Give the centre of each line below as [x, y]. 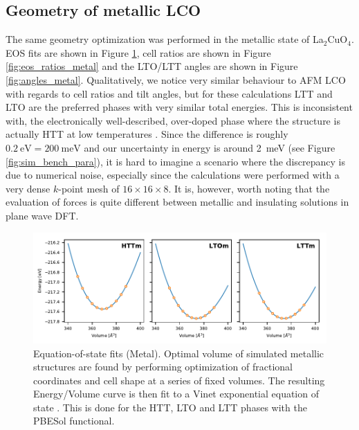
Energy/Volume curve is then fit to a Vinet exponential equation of [176, 394]
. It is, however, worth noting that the [249, 188]
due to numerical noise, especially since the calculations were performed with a [173, 175]
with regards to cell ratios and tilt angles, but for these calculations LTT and [169, 93]
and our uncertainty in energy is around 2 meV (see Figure [210, 147]
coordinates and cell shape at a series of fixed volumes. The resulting [179, 380]
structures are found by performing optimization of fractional [163, 367]
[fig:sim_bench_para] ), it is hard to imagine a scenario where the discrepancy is [175, 161]
